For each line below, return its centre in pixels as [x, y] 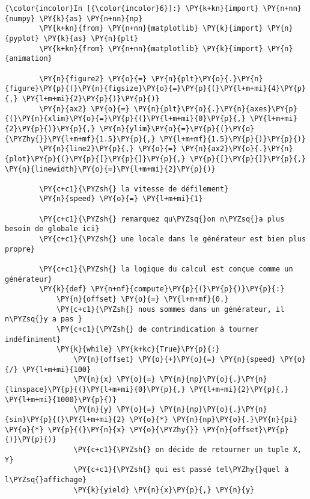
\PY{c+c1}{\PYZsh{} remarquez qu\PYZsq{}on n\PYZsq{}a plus [162, 219]
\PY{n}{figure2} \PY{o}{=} [93, 79]
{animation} [29, 59]
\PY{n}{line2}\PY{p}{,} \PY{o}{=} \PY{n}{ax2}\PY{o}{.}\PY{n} [166, 149]
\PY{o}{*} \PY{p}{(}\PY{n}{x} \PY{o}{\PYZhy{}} [102, 429]
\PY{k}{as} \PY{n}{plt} [91, 38]
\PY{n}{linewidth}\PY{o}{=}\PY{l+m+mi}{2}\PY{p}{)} [110, 169]
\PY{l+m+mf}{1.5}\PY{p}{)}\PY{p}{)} [233, 139]
